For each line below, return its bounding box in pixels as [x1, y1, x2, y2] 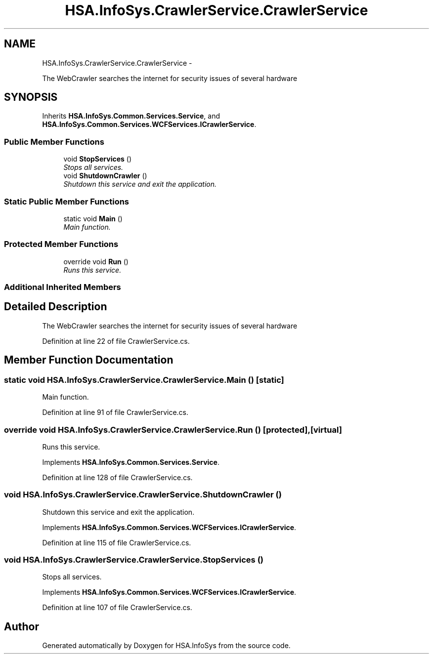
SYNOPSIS [4, 91, 58, 104]
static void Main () [63, 214, 123, 223]
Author [4, 620, 39, 633]
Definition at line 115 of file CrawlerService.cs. [42, 538, 191, 547]
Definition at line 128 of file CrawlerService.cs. [42, 473, 193, 482]
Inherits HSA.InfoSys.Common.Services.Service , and [42, 112, 220, 121]
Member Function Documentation [4, 354, 173, 367]
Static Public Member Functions [4, 196, 130, 206]
